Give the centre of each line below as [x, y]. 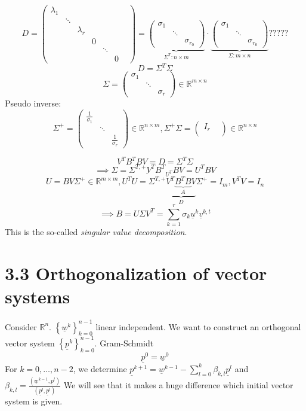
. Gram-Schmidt [124, 342]
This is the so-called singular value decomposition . [96, 232]
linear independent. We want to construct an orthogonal [198, 326]
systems [38, 296]
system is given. [34, 401]
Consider [21, 326]
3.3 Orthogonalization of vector [136, 273]
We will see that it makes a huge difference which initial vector [178, 385]
